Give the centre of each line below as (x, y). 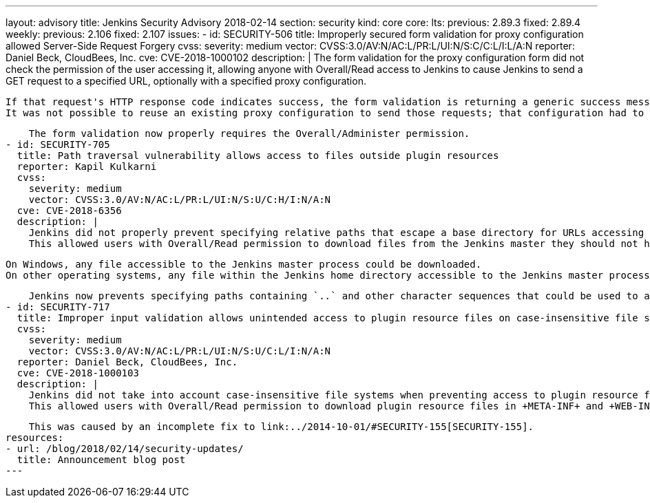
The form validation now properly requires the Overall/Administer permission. (249, 133)
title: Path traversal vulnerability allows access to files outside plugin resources (258, 156)
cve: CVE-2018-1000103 (78, 373)
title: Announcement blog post (101, 460)
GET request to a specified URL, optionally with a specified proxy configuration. (186, 81)
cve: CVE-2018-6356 (69, 211)
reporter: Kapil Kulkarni (87, 167)
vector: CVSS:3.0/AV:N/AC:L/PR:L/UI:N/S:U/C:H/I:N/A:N (180, 200)
